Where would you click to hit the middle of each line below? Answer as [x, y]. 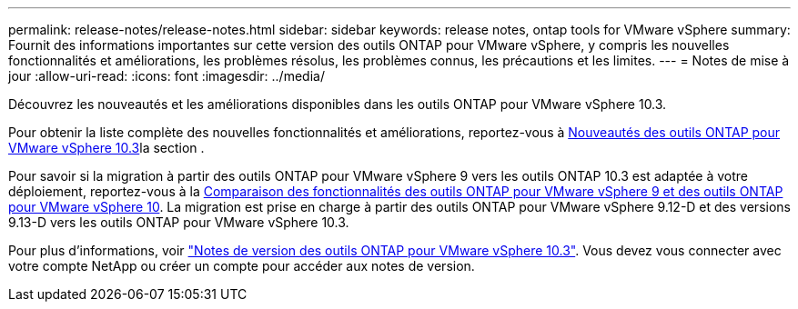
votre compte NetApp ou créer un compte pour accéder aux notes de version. [242, 266]
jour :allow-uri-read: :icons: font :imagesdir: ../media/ [167, 76]
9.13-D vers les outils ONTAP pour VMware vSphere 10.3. [179, 222]
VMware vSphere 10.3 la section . [106, 148]
